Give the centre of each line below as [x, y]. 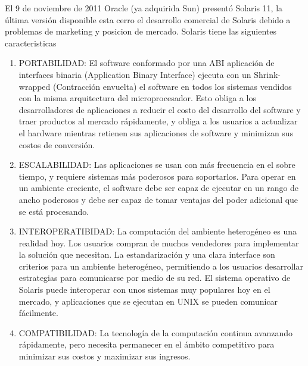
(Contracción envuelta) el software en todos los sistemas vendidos [172, 86]
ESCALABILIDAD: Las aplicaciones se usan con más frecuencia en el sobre [157, 165]
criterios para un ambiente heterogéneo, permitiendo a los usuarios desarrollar [161, 266]
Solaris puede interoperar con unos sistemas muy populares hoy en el [144, 290]
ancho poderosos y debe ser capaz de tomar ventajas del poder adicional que [158, 199]
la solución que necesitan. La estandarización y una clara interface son [147, 254]
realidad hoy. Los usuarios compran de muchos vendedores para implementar [159, 243]
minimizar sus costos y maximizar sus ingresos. [105, 356]
